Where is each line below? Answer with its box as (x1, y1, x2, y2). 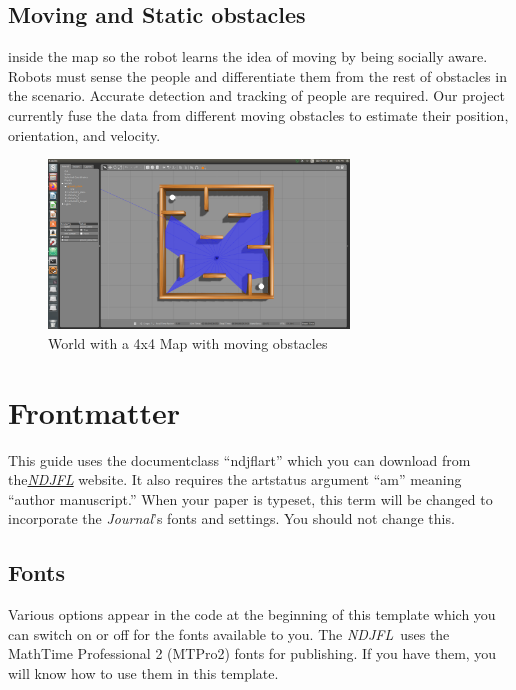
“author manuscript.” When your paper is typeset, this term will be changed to (8, 488, 493, 509)
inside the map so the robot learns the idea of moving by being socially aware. (8, 46, 488, 67)
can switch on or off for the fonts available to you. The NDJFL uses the (8, 623, 450, 644)
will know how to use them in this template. (8, 662, 279, 683)
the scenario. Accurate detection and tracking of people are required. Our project (8, 85, 506, 106)
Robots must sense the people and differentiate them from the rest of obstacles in (8, 65, 507, 86)
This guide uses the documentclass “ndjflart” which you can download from (8, 449, 471, 470)
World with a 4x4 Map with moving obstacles (48, 332, 328, 353)
